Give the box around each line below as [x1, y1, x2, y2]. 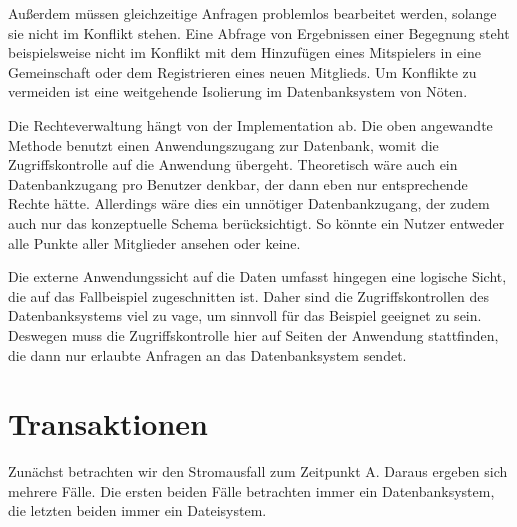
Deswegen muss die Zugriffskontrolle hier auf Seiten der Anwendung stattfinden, [8, 324, 499, 345]
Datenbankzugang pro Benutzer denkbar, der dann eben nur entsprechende [8, 173, 468, 194]
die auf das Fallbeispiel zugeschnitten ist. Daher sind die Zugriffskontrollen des [8, 285, 489, 306]
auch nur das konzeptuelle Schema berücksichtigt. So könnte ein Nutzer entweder [8, 212, 505, 233]
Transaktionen [8, 403, 208, 444]
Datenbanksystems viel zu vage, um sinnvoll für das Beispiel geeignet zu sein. [8, 305, 482, 326]
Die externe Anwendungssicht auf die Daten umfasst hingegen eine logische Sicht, [8, 266, 507, 287]
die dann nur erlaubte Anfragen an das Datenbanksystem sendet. [8, 344, 407, 365]
